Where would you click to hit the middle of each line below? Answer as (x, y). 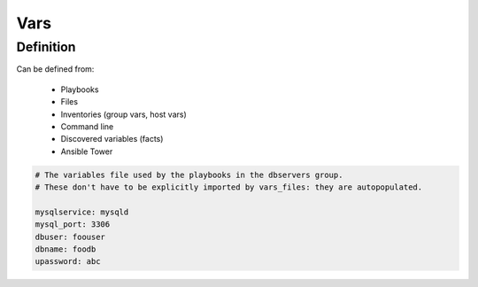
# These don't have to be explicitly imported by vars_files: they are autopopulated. (229, 187)
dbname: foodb (66, 249)
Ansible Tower (87, 151)
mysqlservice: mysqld (82, 212)
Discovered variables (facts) (112, 139)
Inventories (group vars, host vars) (124, 114)
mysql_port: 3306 (73, 225)
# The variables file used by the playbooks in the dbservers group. (189, 175)
